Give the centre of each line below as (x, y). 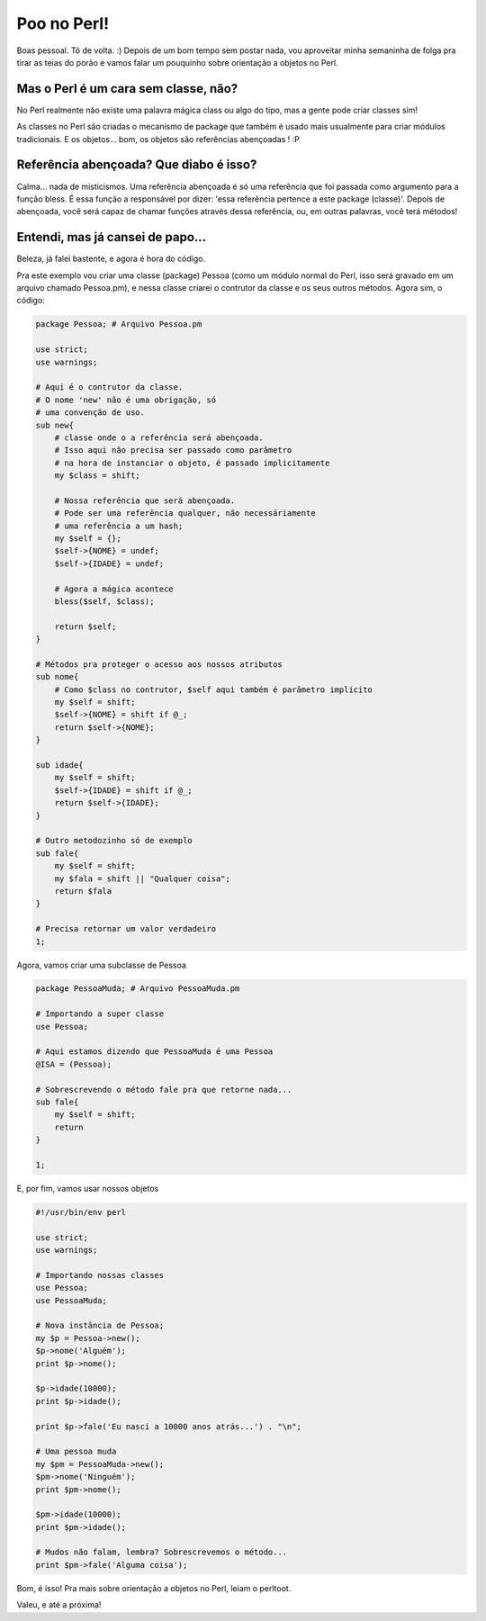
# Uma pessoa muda (76, 1452)
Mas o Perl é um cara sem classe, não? (127, 89)
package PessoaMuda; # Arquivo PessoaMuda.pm (138, 989)
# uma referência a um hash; (119, 526)
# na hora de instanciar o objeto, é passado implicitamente (192, 463)
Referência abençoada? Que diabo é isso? (137, 165)
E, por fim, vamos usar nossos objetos (88, 1188)
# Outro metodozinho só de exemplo (114, 841)
